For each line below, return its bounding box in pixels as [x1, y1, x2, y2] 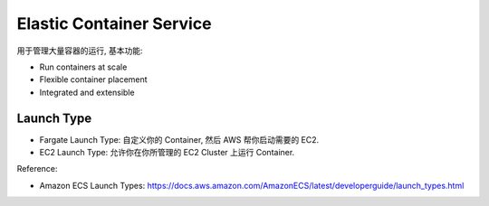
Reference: [16, 164, 58, 174]
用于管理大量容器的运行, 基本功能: [16, 45, 144, 56]
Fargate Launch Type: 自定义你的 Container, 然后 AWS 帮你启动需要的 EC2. [39, 134, 320, 145]
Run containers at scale [39, 61, 128, 72]
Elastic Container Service [16, 14, 212, 33]
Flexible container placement [39, 74, 149, 85]
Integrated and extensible [39, 87, 135, 98]
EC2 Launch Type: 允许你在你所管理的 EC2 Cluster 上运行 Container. [39, 147, 295, 158]
